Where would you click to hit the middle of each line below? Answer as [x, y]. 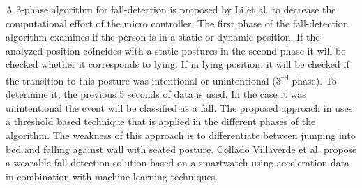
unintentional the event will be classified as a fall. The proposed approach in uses [179, 107]
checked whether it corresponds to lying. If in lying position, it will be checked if [178, 64]
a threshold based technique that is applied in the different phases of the [161, 121]
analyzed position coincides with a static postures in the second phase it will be [176, 50]
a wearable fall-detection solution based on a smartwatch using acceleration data [178, 162]
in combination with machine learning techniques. [112, 176]
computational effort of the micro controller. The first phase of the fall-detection [177, 23]
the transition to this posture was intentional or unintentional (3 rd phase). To [171, 79]
